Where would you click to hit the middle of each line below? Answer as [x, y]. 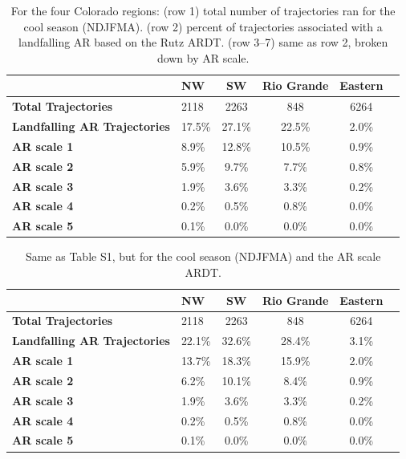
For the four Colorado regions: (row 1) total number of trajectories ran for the [203, 10]
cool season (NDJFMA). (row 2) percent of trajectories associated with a [203, 26]
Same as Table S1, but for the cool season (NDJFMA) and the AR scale [203, 256]
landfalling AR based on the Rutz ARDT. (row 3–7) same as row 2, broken [203, 42]
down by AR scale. [203, 57]
